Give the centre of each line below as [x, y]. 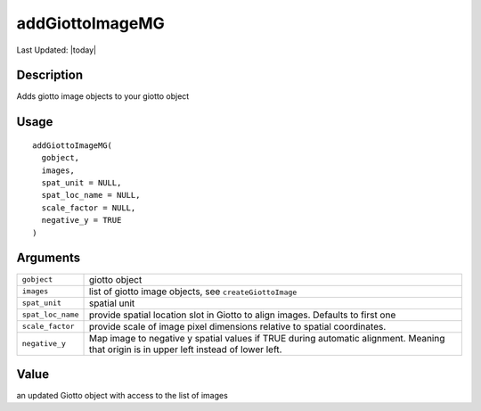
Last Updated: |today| [57, 50]
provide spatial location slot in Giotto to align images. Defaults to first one [242, 315]
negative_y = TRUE [82, 220]
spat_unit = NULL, [82, 183]
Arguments [49, 258]
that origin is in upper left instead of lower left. [185, 349]
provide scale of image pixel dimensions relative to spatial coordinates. [237, 326]
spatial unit [112, 303]
